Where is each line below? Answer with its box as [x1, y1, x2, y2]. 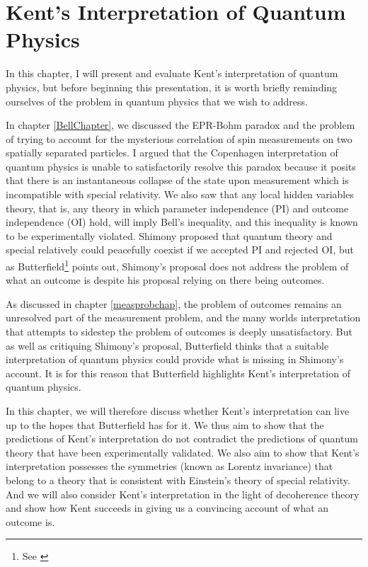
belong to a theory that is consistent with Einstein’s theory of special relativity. [6, 473, 350, 487]
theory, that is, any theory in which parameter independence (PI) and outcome [6, 200, 349, 215]
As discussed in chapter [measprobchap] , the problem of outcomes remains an [6, 296, 342, 311]
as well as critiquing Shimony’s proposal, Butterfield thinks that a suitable [6, 338, 329, 353]
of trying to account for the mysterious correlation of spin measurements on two [6, 131, 352, 146]
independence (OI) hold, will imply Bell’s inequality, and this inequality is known [6, 214, 358, 229]
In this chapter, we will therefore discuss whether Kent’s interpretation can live [6, 403, 350, 418]
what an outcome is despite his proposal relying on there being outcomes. [6, 273, 325, 287]
